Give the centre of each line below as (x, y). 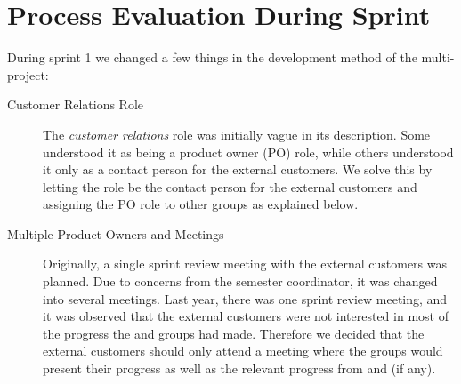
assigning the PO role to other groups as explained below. (201, 204)
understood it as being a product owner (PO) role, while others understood (248, 152)
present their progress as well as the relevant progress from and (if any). (239, 368)
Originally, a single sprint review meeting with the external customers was (245, 264)
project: (28, 74)
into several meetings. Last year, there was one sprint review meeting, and (245, 298)
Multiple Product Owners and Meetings (116, 233)
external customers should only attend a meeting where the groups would (243, 351)
